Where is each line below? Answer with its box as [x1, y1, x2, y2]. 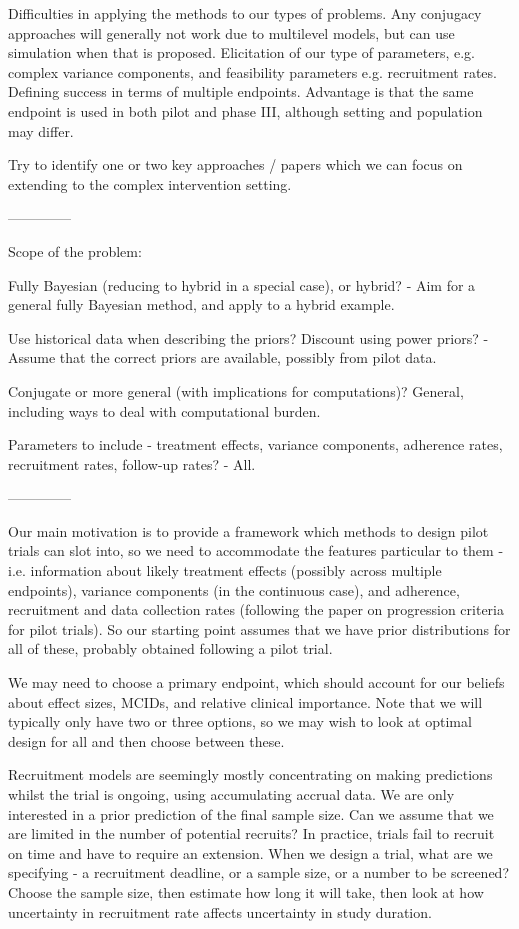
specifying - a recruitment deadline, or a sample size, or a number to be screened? [8, 862, 509, 883]
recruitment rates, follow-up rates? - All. [8, 453, 256, 474]
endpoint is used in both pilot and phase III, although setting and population [8, 100, 483, 121]
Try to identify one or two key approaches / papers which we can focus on [8, 154, 463, 175]
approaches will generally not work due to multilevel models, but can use [8, 22, 455, 43]
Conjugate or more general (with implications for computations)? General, [8, 380, 464, 401]
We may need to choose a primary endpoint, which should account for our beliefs [8, 672, 505, 693]
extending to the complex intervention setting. [8, 173, 292, 194]
